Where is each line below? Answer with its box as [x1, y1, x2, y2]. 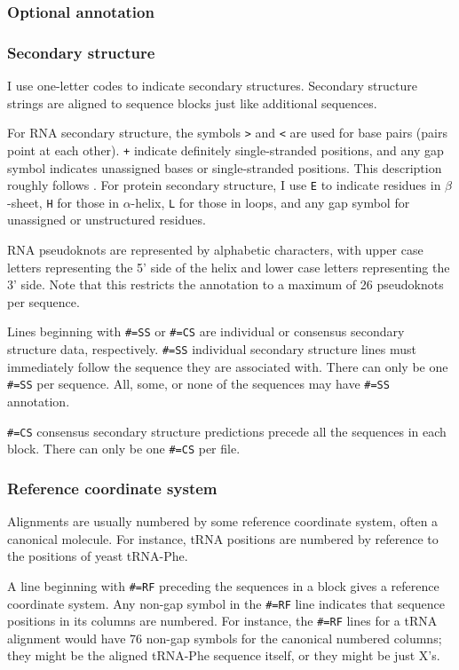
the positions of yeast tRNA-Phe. [7, 547, 188, 565]
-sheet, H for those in [7, 193, 119, 211]
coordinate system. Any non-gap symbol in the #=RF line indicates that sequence [7, 594, 446, 612]
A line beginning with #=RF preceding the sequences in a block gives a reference [7, 576, 439, 595]
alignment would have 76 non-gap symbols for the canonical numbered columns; [7, 628, 442, 647]
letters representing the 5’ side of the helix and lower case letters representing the [7, 257, 450, 276]
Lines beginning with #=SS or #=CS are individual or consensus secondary [7, 322, 405, 341]
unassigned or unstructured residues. [7, 210, 206, 229]
